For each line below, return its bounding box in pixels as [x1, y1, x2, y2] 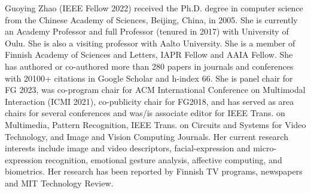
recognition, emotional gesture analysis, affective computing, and [45, 153, 282, 166]
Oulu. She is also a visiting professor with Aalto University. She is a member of [5, 36, 295, 49]
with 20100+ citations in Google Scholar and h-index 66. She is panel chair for [5, 71, 293, 84]
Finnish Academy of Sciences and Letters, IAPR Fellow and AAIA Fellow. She [5, 48, 293, 61]
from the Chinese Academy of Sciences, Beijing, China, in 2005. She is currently [5, 13, 298, 26]
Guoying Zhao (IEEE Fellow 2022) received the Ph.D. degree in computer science [5, 2, 303, 14]
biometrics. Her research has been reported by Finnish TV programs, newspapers [5, 165, 303, 178]
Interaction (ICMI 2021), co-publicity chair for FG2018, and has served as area [5, 95, 294, 107]
